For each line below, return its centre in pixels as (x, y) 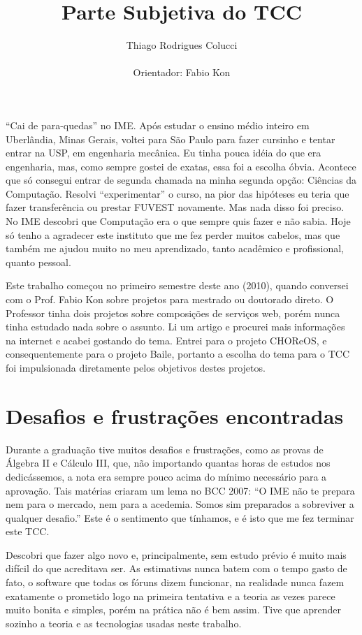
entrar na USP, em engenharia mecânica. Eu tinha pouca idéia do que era (164, 153)
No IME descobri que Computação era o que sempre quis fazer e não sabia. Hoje (178, 221)
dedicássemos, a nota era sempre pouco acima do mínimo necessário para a (166, 476)
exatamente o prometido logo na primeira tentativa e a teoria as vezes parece (171, 596)
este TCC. (28, 531)
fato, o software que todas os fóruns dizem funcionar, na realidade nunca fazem (175, 582)
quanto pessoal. (38, 262)
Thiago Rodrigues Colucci (182, 45)
